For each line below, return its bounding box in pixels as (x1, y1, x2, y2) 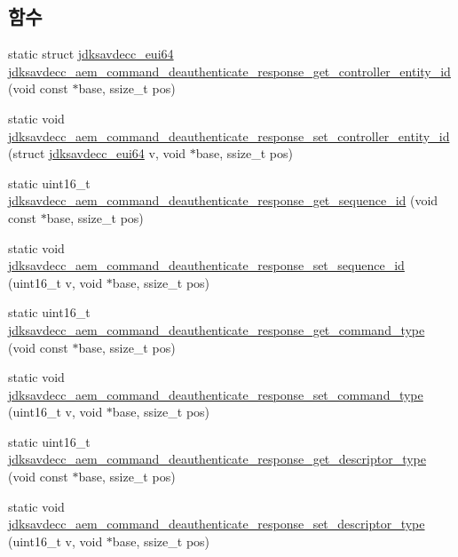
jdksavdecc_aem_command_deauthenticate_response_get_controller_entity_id (8, 61, 451, 80)
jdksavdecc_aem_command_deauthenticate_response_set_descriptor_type (8, 514, 425, 533)
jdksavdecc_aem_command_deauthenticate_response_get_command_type (8, 320, 425, 338)
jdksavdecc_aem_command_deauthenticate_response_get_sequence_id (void (8, 191, 438, 210)
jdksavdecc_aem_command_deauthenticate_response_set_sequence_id (8, 256, 405, 275)
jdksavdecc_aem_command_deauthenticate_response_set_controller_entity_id (8, 126, 450, 145)
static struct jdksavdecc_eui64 (8, 44, 174, 63)
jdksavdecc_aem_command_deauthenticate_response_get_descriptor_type (8, 450, 426, 468)
